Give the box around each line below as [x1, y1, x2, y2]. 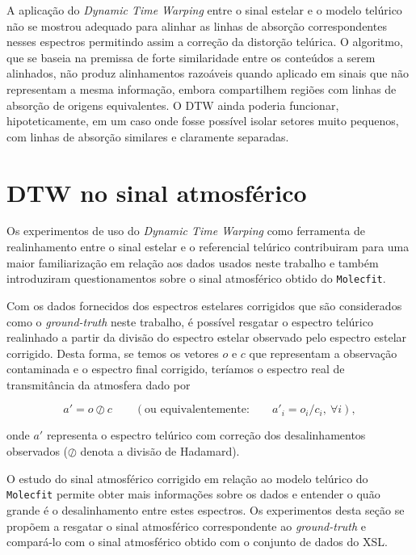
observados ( [6, 443, 69, 460]
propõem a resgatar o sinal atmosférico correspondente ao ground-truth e [6, 517, 367, 534]
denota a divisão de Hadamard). [80, 443, 240, 460]
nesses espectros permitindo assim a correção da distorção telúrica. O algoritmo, [6, 33, 403, 50]
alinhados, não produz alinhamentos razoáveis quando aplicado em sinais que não [6, 65, 409, 82]
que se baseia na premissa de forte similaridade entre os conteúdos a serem [6, 48, 376, 65]
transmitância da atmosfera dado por [6, 376, 191, 393]
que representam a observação [249, 344, 397, 361]
